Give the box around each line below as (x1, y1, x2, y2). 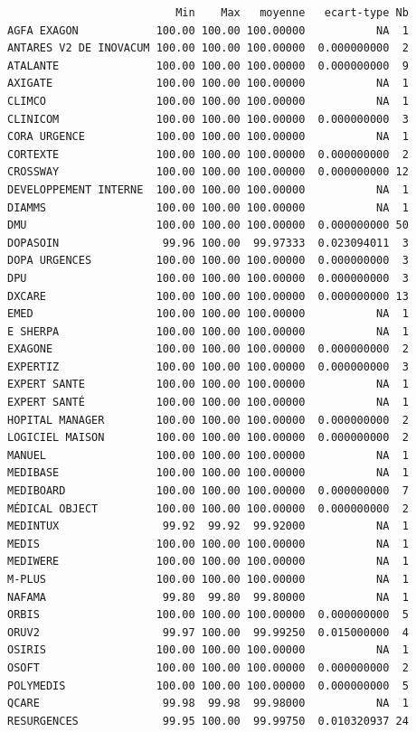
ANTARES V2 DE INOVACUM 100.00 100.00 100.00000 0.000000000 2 (7, 42, 409, 55)
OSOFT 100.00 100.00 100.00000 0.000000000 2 (7, 661, 409, 674)
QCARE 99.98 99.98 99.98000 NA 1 (7, 697, 409, 710)
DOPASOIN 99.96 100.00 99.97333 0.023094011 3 (7, 236, 409, 249)
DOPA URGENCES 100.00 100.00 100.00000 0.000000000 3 (7, 254, 409, 267)
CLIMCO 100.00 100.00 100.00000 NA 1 (7, 94, 409, 108)
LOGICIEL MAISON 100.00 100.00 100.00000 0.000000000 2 (7, 431, 409, 445)
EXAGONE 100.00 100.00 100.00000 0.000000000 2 (7, 343, 409, 356)
